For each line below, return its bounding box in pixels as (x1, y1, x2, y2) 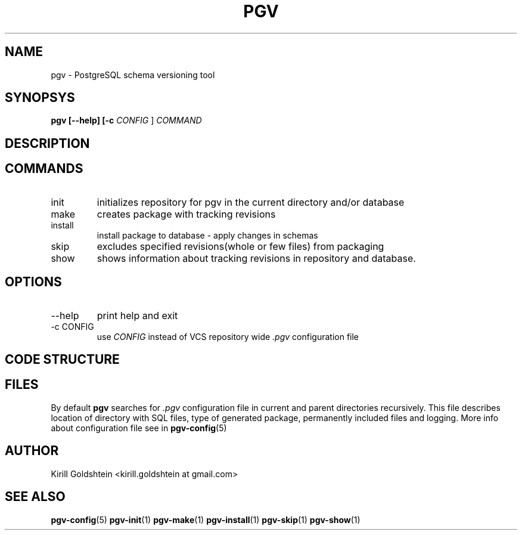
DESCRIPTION (5, 135, 90, 151)
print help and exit (97, 309, 178, 321)
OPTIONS (5, 274, 62, 290)
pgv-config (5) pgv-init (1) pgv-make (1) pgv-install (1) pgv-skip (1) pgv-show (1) (51, 514, 361, 525)
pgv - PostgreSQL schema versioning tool (51, 69, 215, 80)
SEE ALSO (5, 489, 66, 505)
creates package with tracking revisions (97, 208, 276, 220)
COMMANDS (5, 161, 83, 177)
